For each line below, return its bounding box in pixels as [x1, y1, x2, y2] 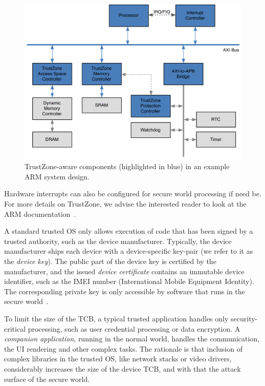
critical [4, 323, 26, 334]
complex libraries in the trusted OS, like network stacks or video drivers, [4, 353, 232, 364]
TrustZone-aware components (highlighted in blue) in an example [25, 161, 230, 172]
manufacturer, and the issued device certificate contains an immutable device [4, 266, 245, 276]
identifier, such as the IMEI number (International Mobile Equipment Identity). [4, 276, 254, 287]
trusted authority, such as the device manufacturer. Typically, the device [4, 235, 232, 246]
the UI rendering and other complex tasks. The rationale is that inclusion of [4, 343, 242, 354]
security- [231, 313, 258, 323]
